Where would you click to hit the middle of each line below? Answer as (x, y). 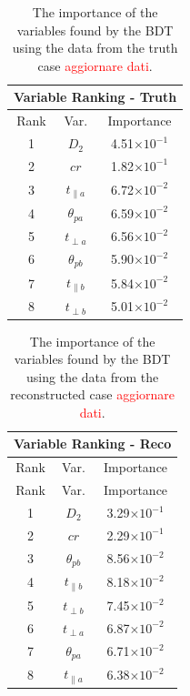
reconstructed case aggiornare (93, 394)
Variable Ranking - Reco (93, 444)
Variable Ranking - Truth (95, 97)
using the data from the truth (95, 48)
